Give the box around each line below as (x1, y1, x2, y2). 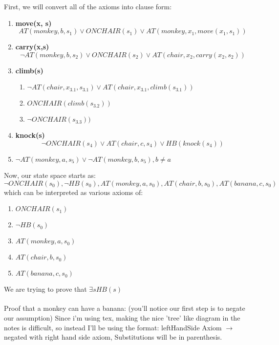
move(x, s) (15, 18, 52, 28)
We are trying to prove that (4, 284, 87, 294)
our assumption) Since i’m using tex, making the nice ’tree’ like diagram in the (4, 312, 240, 323)
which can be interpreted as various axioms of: (4, 187, 143, 197)
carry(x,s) (15, 42, 49, 52)
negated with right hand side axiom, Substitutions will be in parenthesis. (4, 332, 222, 342)
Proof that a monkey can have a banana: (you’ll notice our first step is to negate (4, 303, 245, 313)
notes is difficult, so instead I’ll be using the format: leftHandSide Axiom (4, 322, 222, 332)
